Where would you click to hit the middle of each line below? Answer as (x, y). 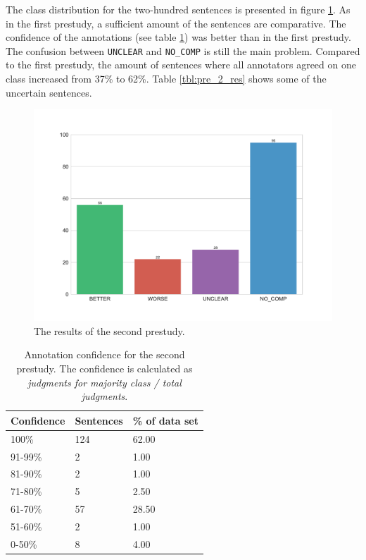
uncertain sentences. (49, 92)
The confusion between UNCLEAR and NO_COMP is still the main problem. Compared (183, 50)
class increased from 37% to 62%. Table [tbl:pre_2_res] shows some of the (166, 79)
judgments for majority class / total (105, 382)
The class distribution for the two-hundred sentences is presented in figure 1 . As (178, 9)
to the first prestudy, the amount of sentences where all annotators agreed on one (181, 65)
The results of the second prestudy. (109, 330)
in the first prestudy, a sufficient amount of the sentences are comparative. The (176, 23)
